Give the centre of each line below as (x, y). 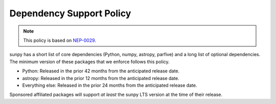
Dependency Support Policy (70, 13)
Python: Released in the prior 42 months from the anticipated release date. (101, 71)
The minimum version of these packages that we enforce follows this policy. (89, 62)
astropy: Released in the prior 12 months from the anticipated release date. (101, 78)
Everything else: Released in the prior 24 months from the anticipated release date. (110, 85)
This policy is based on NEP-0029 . (60, 40)
